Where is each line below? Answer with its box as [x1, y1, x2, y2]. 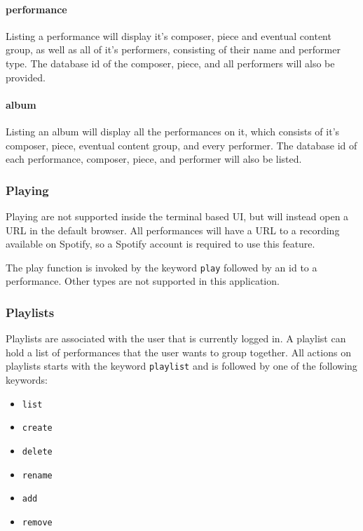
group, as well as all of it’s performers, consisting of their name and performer [6, 42, 341, 57]
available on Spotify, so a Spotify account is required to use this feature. [6, 236, 315, 251]
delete [22, 446, 53, 457]
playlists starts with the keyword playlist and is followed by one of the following [6, 358, 357, 373]
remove [22, 517, 53, 527]
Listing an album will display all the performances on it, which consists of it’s [6, 123, 340, 138]
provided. [6, 69, 46, 84]
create [22, 423, 53, 433]
